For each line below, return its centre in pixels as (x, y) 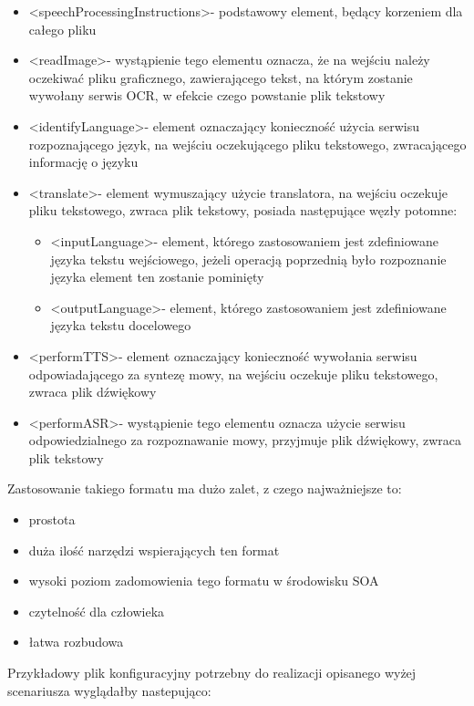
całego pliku (62, 29)
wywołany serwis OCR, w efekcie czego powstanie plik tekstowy (207, 95)
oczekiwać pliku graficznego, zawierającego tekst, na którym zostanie (221, 77)
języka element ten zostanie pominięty (157, 277)
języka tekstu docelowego (121, 325)
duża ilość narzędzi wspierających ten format (154, 550)
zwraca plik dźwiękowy (93, 392)
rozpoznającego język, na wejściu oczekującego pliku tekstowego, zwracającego (247, 144)
